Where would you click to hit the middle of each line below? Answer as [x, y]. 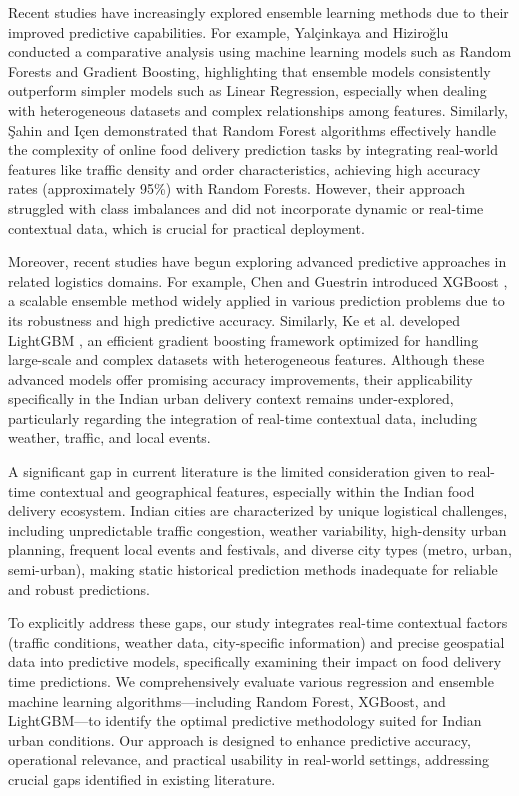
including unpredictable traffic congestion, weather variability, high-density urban [257, 529]
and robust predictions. [79, 588]
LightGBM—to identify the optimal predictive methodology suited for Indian [245, 720]
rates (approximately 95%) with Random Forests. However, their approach [237, 188]
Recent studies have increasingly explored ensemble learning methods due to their [258, 12]
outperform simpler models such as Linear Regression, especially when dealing [247, 90]
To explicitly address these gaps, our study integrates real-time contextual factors [258, 622]
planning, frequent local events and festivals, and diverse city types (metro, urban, [260, 549]
